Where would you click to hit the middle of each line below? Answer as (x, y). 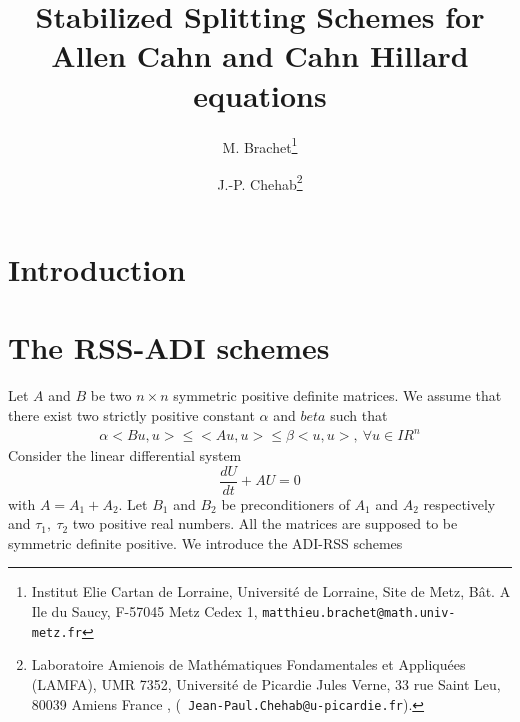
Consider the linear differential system (125, 455)
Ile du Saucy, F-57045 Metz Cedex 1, (144, 611)
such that (359, 414)
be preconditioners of (285, 503)
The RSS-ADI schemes (169, 347)
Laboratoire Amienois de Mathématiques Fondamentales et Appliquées (248, 664)
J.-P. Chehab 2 (260, 182)
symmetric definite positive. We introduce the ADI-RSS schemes (205, 542)
